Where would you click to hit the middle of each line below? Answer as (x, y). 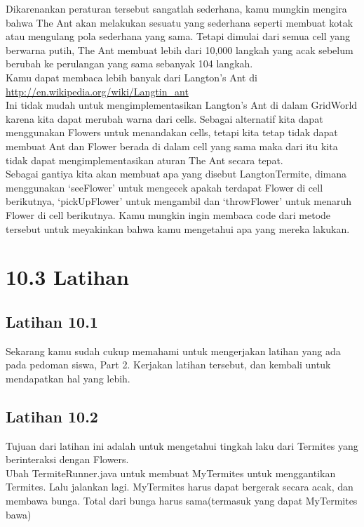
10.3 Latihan (67, 277)
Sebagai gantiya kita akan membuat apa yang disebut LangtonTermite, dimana (176, 174)
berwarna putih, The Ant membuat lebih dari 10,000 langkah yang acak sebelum (180, 49)
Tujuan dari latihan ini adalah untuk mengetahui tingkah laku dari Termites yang (182, 445)
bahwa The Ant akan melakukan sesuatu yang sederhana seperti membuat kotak (180, 22)
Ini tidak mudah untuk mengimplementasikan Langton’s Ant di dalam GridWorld (182, 105)
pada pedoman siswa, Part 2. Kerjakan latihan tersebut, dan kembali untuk (168, 365)
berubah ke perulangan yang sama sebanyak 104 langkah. (129, 64)
